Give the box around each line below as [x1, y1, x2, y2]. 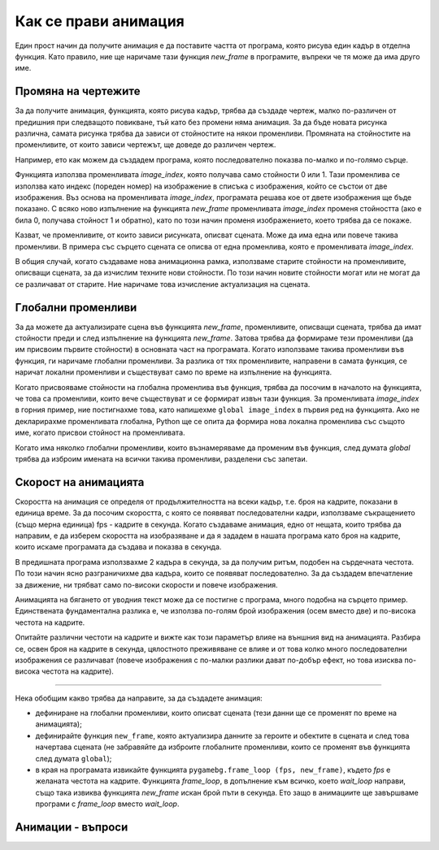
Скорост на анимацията [15, 475, 145, 489]
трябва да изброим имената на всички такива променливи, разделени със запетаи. [15, 453, 308, 463]
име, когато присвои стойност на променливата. [15, 427, 186, 438]
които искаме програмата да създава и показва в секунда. [15, 542, 222, 552]
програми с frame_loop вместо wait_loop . [35, 799, 180, 809]
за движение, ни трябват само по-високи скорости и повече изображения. [15, 579, 278, 589]
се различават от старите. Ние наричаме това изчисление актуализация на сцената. [15, 279, 311, 288]
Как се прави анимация [15, 12, 185, 30]
